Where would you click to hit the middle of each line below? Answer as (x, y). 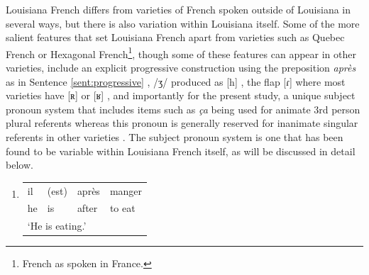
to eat (122, 208)
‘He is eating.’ (57, 226)
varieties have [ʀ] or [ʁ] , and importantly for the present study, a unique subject (181, 95)
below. (20, 165)
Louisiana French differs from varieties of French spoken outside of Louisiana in (178, 9)
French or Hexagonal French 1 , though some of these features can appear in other (181, 52)
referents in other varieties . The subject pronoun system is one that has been (175, 137)
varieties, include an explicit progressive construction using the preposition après (181, 68)
